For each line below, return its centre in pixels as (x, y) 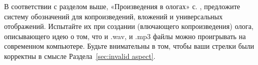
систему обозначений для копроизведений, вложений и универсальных (113, 16)
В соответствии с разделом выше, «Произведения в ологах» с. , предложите (122, 6)
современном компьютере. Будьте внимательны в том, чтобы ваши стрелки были (129, 46)
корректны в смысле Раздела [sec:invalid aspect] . (80, 56)
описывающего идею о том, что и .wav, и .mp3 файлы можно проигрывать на (125, 36)
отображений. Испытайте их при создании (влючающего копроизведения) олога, (129, 26)
